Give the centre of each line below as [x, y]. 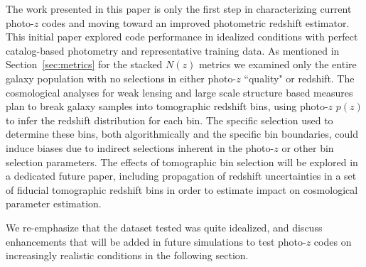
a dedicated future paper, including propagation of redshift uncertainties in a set [181, 176]
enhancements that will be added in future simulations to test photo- [156, 241]
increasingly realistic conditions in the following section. [127, 255]
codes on [333, 241]
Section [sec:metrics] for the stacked [84, 64]
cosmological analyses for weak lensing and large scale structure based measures [179, 92]
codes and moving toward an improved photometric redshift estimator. [195, 22]
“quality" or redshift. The [299, 78]
